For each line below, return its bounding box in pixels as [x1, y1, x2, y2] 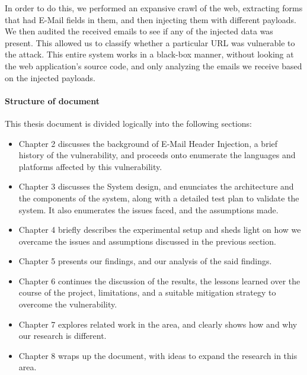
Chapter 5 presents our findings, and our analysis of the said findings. [18, 255, 272, 267]
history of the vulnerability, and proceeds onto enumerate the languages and [18, 149, 296, 161]
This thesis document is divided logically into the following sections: [5, 117, 252, 129]
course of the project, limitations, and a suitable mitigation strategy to [18, 286, 276, 299]
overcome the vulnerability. [18, 298, 117, 310]
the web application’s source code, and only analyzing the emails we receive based [5, 59, 302, 72]
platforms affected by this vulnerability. [18, 160, 162, 172]
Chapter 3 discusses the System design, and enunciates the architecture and [18, 180, 294, 193]
